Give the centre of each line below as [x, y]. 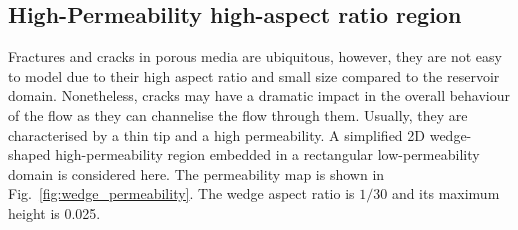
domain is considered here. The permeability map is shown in [196, 173]
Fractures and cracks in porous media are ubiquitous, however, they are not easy [255, 56]
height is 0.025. [54, 212]
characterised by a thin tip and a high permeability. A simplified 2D [217, 134]
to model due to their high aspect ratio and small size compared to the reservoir [254, 75]
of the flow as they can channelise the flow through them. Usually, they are [238, 114]
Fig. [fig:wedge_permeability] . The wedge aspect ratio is [181, 193]
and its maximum [445, 193]
